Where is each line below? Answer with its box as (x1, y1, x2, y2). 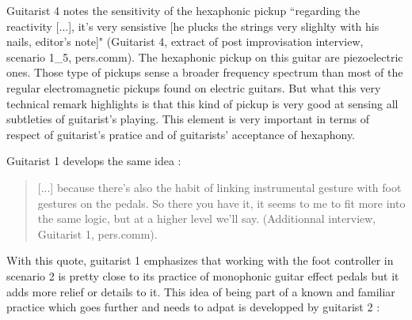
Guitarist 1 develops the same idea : (6, 152, 181, 169)
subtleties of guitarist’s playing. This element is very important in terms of (6, 111, 370, 127)
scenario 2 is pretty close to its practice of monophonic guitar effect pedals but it (6, 267, 399, 284)
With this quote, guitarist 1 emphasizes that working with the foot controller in (6, 252, 394, 269)
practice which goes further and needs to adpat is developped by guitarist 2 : (6, 299, 380, 315)
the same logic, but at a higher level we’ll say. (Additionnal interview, (37, 210, 376, 227)
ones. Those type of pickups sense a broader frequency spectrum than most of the (6, 64, 403, 81)
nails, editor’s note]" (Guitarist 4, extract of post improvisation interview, (6, 33, 364, 50)
